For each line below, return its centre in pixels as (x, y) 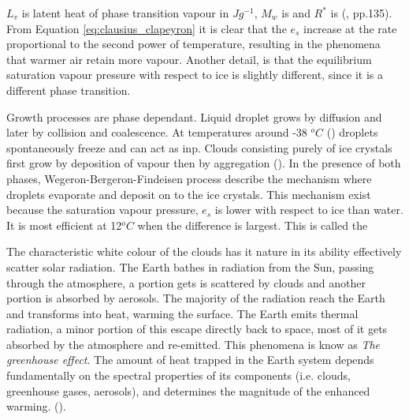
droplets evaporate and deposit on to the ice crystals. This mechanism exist (189, 194)
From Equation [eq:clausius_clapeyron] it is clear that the (147, 28)
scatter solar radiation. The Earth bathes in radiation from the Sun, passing (190, 266)
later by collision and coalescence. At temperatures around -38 (157, 132)
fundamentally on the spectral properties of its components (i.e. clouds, (178, 375)
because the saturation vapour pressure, (102, 210)
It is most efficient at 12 (64, 225)
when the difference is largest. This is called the (253, 225)
